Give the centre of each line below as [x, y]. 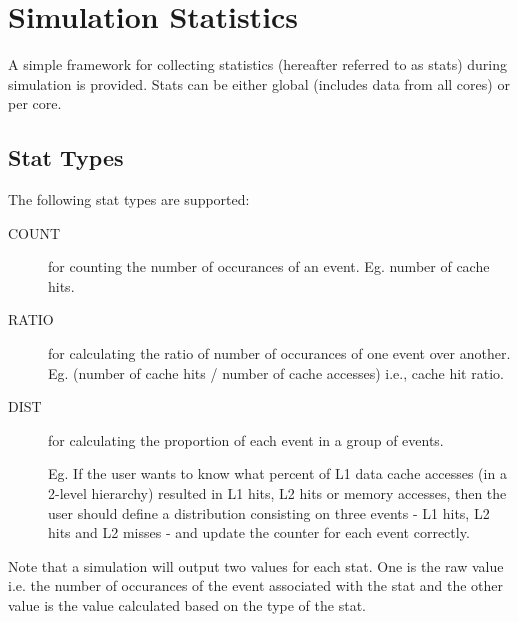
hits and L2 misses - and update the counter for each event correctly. [259, 532]
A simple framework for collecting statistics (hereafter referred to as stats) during [258, 64]
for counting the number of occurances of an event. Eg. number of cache [269, 266]
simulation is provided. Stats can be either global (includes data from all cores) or [259, 83]
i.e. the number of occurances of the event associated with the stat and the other [256, 585]
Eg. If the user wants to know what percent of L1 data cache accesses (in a [277, 473]
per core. [35, 103]
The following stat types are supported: [129, 199]
